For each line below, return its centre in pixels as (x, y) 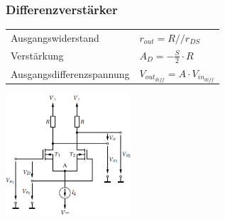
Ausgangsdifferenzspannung (70, 73)
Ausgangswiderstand (55, 37)
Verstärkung (37, 55)
